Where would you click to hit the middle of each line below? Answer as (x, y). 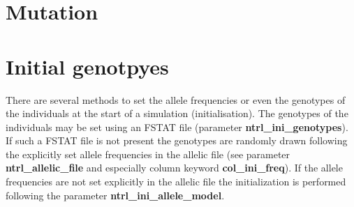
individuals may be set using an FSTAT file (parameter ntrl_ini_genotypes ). (177, 127)
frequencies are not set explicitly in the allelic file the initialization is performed (176, 182)
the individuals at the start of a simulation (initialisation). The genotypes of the (177, 113)
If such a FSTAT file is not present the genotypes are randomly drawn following (177, 140)
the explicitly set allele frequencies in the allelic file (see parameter (148, 154)
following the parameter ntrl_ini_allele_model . (115, 195)
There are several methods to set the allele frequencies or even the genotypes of (176, 99)
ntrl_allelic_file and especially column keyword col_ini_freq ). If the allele (174, 168)
